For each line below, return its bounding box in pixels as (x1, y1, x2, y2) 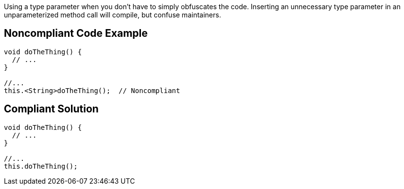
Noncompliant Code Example (4, 27, 148, 40)
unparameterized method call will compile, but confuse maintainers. (4, 11, 221, 19)
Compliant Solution (4, 103, 99, 115)
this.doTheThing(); (4, 162, 78, 170)
